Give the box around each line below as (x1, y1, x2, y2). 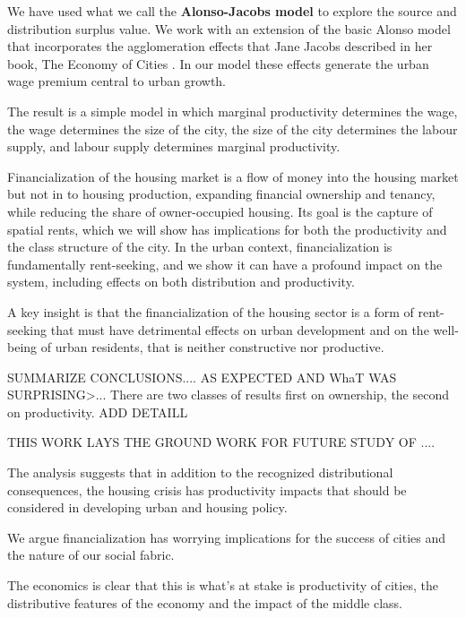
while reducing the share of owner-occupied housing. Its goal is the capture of (7, 202, 433, 220)
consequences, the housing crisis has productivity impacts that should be (7, 480, 407, 499)
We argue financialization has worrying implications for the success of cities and (7, 528, 446, 546)
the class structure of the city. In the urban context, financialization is (7, 237, 393, 256)
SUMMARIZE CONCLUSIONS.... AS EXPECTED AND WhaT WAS (7, 367, 397, 386)
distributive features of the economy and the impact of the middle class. (7, 593, 402, 612)
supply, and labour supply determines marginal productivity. (7, 137, 341, 156)
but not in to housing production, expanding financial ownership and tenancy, (7, 185, 436, 203)
